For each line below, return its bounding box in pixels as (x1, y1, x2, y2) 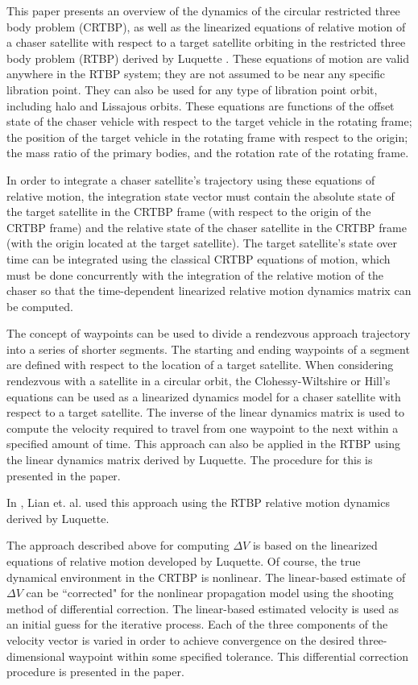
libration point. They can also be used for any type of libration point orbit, (6, 81, 378, 98)
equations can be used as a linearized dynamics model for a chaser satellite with (6, 388, 401, 405)
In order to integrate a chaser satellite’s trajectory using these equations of (6, 171, 375, 188)
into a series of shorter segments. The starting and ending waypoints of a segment (6, 340, 410, 357)
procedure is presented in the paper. (6, 663, 184, 680)
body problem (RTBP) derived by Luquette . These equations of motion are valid (6, 49, 410, 66)
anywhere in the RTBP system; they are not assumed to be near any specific (6, 65, 386, 82)
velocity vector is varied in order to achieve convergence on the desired (6, 631, 354, 648)
